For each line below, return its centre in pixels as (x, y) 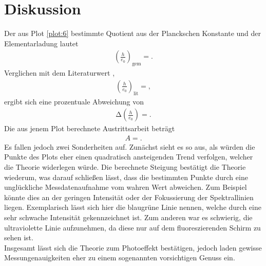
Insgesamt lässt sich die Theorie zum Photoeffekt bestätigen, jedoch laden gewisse (133, 247)
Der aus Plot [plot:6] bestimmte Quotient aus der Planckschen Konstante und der (133, 33)
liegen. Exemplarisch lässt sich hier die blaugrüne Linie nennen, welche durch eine (133, 207)
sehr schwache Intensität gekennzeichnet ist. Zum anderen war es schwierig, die (128, 217)
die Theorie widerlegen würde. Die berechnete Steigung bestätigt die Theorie (125, 167)
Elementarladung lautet (41, 43)
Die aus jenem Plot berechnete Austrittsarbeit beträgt (90, 128)
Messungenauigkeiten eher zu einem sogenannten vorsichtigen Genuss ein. (120, 258)
